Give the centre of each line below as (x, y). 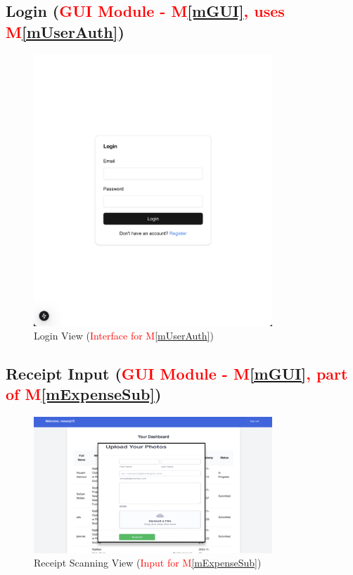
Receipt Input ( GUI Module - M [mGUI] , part (177, 374)
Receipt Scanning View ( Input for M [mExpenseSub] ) (148, 563)
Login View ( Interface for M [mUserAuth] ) (124, 336)
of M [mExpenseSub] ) (84, 394)
